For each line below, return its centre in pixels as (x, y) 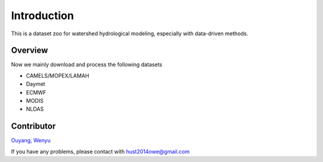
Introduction (42, 16)
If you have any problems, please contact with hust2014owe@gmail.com (100, 151)
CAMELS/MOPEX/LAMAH (58, 75)
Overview (30, 51)
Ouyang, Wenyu (31, 140)
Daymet (36, 84)
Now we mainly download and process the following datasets (87, 65)
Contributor (33, 126)
